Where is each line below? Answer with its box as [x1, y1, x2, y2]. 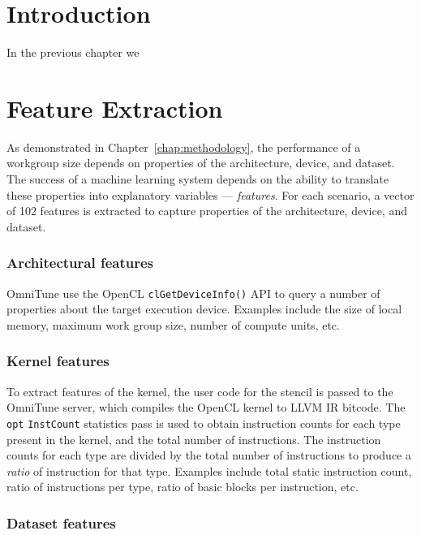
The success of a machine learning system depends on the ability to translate [6, 170, 389, 188]
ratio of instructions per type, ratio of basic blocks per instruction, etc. [6, 478, 359, 495]
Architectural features [6, 252, 153, 273]
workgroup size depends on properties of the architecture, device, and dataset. [6, 154, 395, 171]
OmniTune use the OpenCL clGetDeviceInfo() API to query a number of [6, 284, 380, 301]
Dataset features [6, 512, 116, 533]
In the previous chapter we [6, 44, 140, 61]
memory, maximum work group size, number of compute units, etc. [6, 316, 340, 333]
